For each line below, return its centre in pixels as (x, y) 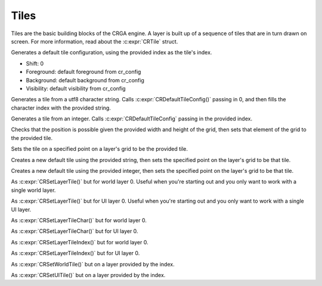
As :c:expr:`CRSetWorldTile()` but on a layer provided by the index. (93, 264)
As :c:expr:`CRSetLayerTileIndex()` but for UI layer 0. (75, 253)
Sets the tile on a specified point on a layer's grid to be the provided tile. (99, 149)
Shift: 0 (35, 63)
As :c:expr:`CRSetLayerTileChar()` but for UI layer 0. (75, 231)
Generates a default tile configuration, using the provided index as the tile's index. (112, 52)
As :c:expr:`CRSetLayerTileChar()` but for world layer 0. (79, 220)
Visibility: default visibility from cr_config (76, 88)
